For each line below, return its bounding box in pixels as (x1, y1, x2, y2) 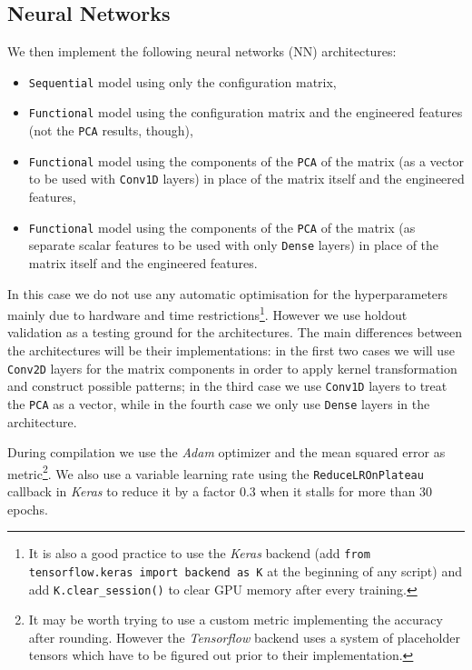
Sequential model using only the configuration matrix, (28, 72, 337, 91)
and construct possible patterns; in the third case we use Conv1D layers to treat (7, 376, 447, 395)
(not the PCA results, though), (28, 121, 193, 140)
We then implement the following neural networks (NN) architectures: (7, 42, 397, 61)
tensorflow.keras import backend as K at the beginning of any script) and (28, 561, 462, 580)
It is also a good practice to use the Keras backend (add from (28, 544, 370, 563)
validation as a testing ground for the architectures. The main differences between (7, 323, 462, 342)
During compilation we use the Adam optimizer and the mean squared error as (7, 443, 446, 462)
